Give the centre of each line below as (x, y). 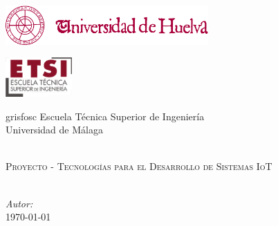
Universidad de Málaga (54, 130)
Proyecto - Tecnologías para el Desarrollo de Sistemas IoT (139, 166)
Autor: (19, 203)
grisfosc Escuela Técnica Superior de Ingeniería (105, 116)
